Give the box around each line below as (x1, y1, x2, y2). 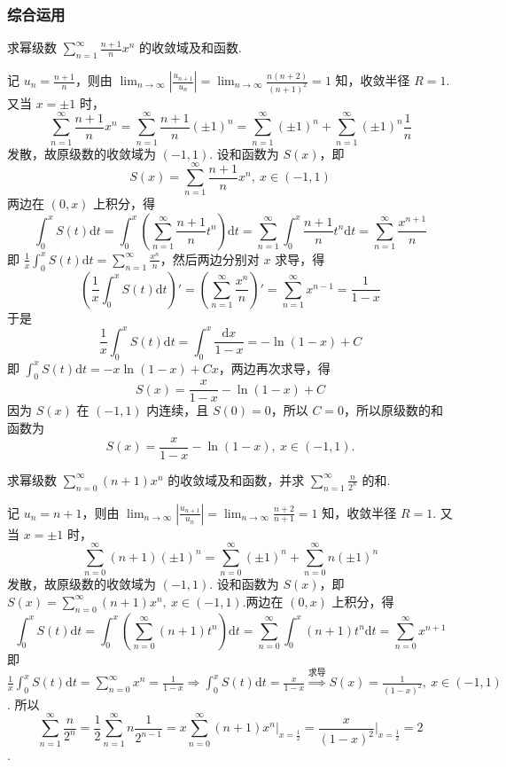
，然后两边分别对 (160, 249, 260, 268)
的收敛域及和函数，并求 (167, 470, 305, 489)
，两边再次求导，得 (218, 358, 331, 377)
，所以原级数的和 (344, 401, 444, 419)
